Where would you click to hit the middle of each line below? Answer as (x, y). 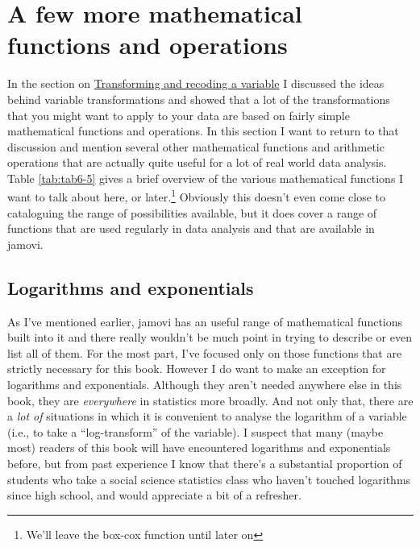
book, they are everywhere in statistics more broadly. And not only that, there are (210, 400)
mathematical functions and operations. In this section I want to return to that (203, 131)
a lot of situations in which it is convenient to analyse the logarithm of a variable (207, 416)
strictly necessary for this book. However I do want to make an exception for (197, 369)
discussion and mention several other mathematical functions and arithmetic (196, 146)
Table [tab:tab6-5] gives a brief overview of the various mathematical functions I (206, 178)
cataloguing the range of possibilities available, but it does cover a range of (192, 212)
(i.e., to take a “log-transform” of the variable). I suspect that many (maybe (195, 431)
